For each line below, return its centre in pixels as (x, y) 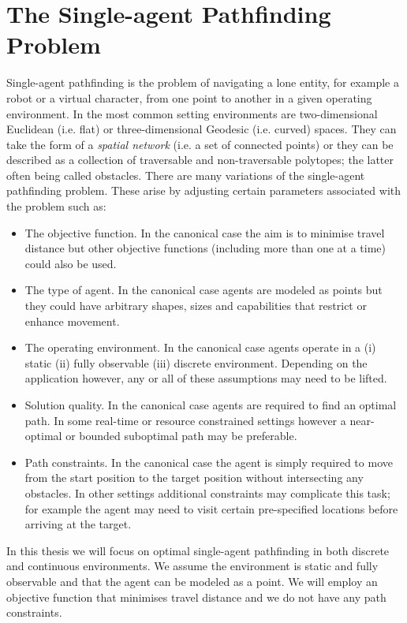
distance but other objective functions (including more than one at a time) (205, 248)
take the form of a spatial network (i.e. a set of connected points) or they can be (200, 144)
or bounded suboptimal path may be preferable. (181, 436)
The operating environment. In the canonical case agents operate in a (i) (200, 347)
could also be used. (71, 263)
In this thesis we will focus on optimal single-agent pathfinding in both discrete (198, 550)
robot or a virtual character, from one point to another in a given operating (189, 97)
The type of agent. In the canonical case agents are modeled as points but (203, 290)
